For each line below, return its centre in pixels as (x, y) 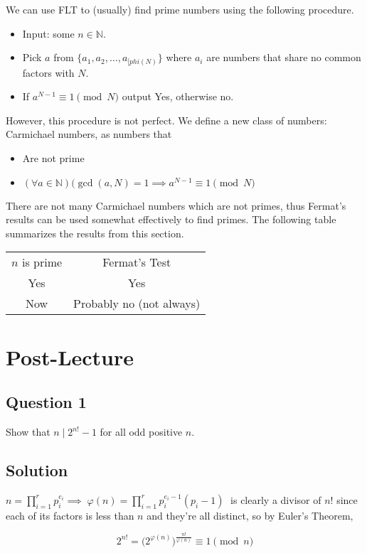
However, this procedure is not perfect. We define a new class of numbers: (166, 120)
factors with (48, 72)
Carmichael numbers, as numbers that (89, 134)
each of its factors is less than (70, 515)
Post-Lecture (70, 356)
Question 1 (46, 402)
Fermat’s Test (137, 262)
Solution (37, 470)
